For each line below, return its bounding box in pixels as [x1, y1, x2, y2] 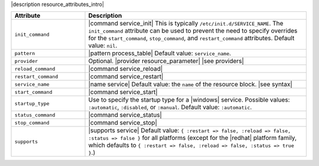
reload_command [14, 66, 56, 72]
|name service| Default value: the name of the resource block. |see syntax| [88, 80, 292, 89]
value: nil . [88, 41, 118, 50]
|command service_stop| [88, 119, 158, 127]
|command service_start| [88, 88, 158, 96]
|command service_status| [88, 111, 162, 119]
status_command [14, 112, 56, 118]
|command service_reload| [88, 65, 163, 73]
